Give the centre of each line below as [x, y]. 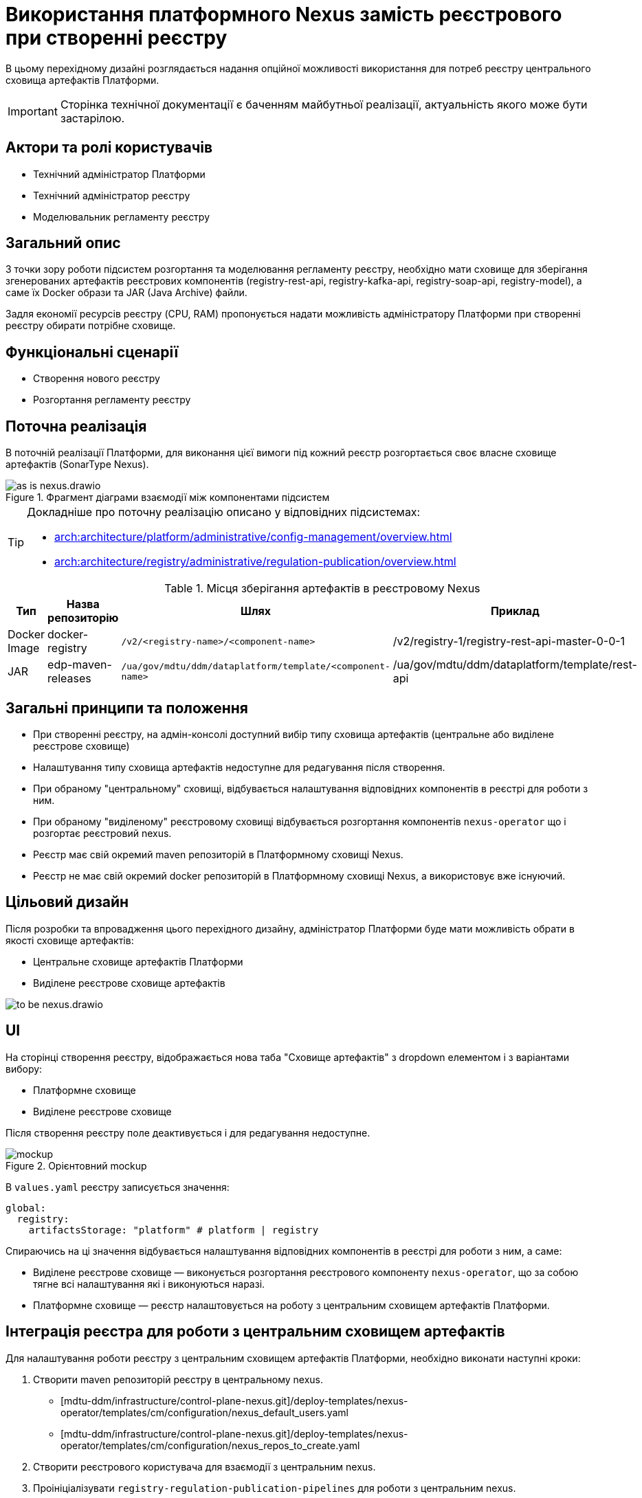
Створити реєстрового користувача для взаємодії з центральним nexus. [204, 1466]
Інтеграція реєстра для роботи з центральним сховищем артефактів [255, 1332]
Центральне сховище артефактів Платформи [138, 961]
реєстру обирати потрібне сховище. [91, 326]
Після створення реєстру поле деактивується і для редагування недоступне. [188, 1132]
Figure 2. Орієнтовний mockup [76, 1165]
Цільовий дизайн [67, 902]
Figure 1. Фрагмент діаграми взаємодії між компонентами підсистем [168, 498]
